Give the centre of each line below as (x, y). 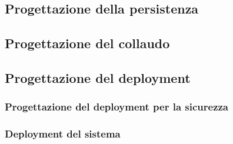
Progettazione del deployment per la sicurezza (117, 107)
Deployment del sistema (63, 134)
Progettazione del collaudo (87, 43)
